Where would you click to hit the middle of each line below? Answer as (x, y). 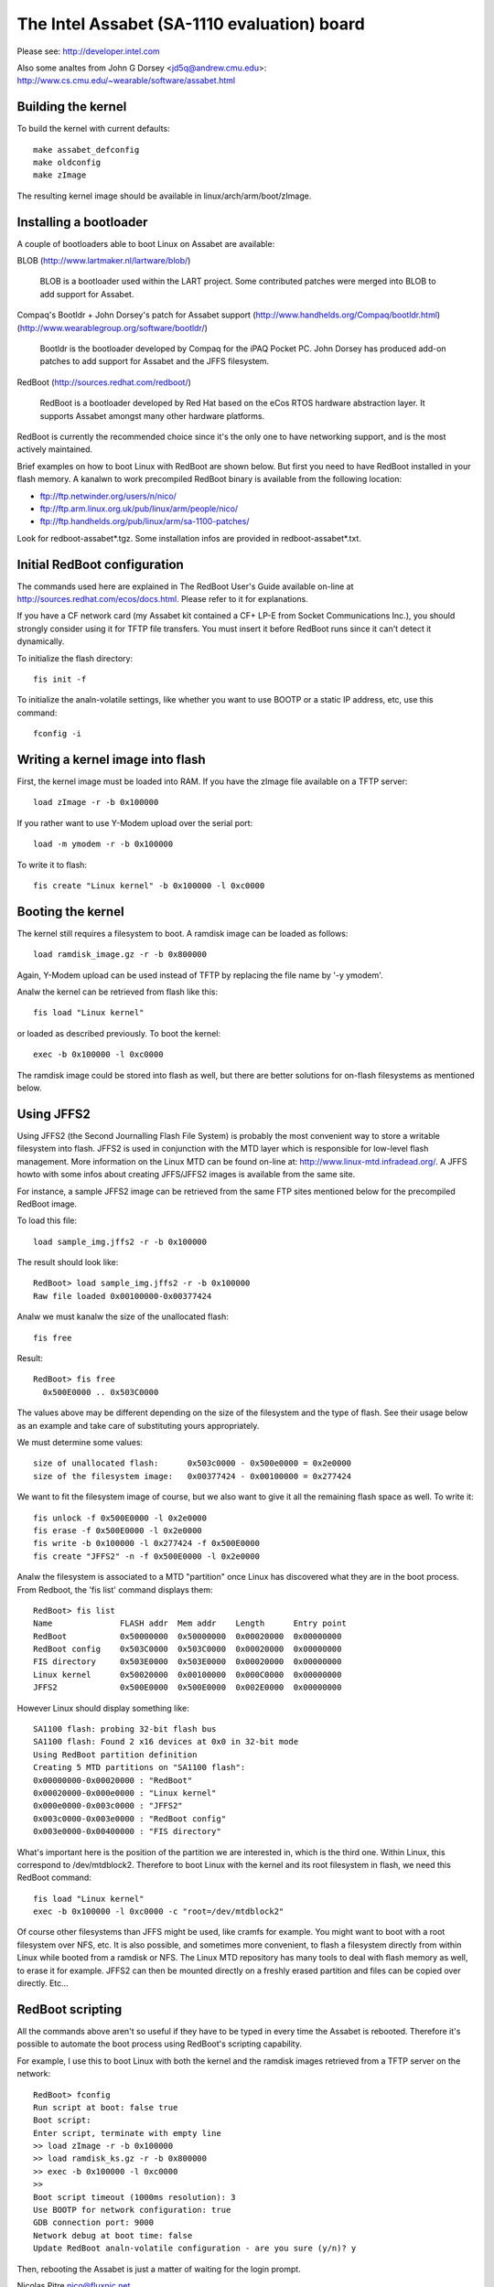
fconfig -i (58, 734)
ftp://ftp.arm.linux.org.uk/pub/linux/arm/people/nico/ (139, 509)
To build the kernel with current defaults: (93, 129)
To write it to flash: (52, 864)
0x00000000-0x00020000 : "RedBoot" (113, 1780)
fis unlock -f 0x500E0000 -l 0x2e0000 (120, 1518)
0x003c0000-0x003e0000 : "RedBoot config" (130, 1819)
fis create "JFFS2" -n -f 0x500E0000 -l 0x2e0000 (147, 1556)
